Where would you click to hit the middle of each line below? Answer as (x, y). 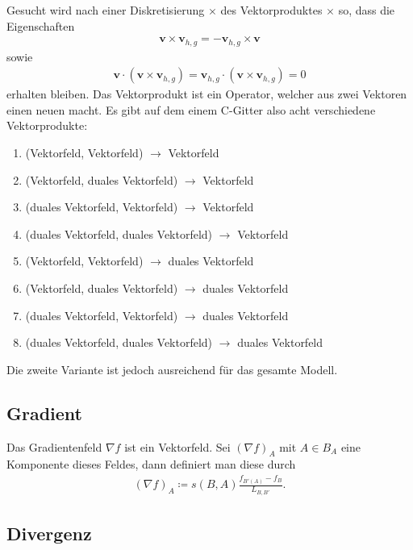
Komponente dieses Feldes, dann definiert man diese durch (151, 464)
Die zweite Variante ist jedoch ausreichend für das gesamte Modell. (172, 369)
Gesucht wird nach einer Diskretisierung (106, 10)
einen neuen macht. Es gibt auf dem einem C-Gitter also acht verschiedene (191, 109)
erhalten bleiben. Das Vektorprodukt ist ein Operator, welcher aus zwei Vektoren (207, 94)
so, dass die (367, 10)
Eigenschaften (41, 25)
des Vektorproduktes (271, 10)
